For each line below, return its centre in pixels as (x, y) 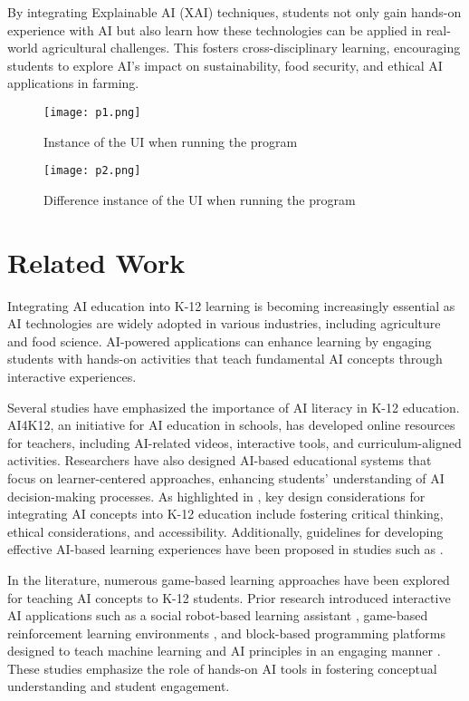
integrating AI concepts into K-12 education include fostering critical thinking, (225, 514)
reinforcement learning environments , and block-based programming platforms (226, 633)
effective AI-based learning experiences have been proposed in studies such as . (225, 549)
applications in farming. (73, 83)
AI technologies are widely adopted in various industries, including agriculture (224, 323)
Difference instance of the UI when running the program (200, 199)
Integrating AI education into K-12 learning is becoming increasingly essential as (231, 305)
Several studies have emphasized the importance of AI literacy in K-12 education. (234, 407)
